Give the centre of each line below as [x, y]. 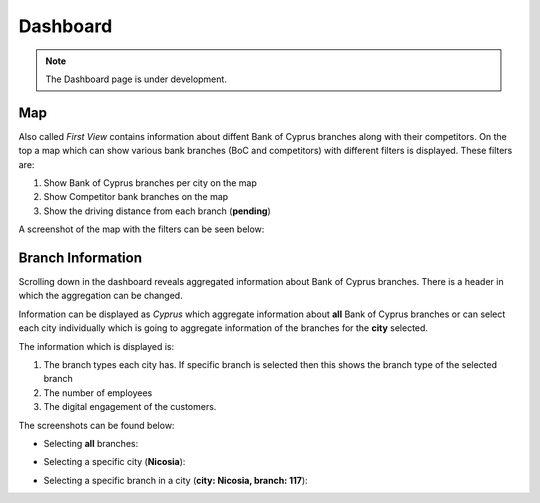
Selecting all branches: [91, 443]
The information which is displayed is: [96, 346]
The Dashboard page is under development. [136, 79]
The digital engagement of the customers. [130, 407]
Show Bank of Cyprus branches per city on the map [150, 183]
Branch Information [80, 258]
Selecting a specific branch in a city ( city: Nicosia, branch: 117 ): [176, 480]
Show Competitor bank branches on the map [136, 197]
